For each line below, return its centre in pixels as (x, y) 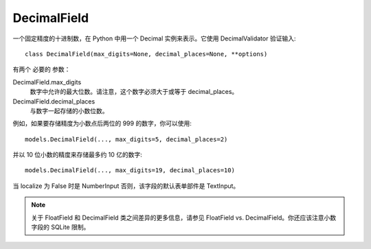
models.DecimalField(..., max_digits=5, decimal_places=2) (126, 139)
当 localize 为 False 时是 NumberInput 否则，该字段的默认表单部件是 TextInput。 (126, 186)
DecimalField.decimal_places (54, 101)
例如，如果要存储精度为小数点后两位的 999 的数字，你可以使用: (102, 123)
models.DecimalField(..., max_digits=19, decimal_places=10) (130, 170)
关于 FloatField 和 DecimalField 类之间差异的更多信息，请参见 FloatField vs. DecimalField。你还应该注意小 (181, 217)
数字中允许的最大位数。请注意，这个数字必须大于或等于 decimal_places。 (134, 92)
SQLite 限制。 (70, 227)
